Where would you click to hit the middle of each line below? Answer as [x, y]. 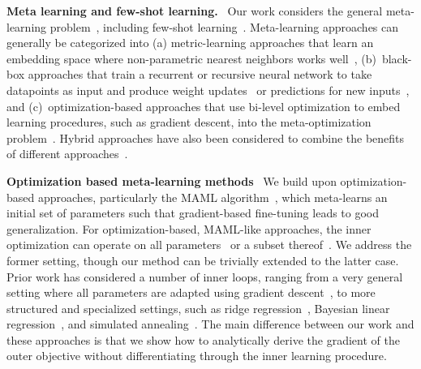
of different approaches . [67, 154]
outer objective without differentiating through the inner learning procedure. [197, 356]
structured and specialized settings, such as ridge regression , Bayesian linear [198, 308]
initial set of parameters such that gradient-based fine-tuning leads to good [193, 213]
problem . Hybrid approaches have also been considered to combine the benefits [206, 137]
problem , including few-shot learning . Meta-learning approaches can [224, 26]
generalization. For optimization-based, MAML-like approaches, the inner [189, 228]
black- [397, 58]
